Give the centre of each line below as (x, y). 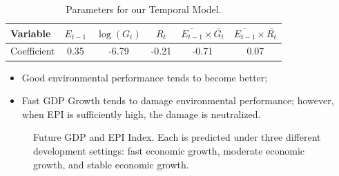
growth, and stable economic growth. (111, 164)
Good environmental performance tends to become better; (145, 77)
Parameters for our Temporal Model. (144, 9)
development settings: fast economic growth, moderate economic (169, 150)
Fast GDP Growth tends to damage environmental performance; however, (178, 100)
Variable (31, 33)
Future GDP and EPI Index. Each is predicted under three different (177, 137)
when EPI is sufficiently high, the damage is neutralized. (141, 114)
